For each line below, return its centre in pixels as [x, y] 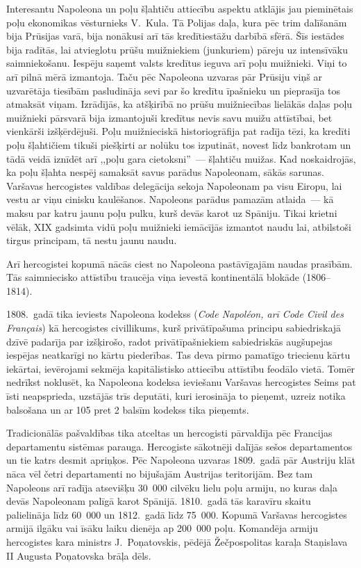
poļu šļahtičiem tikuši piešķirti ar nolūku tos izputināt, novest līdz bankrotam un [179, 144]
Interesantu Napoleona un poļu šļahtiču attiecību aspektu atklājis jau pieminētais [180, 8]
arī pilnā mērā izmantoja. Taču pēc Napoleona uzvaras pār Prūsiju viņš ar [164, 76]
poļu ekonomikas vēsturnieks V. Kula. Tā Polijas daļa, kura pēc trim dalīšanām [177, 22]
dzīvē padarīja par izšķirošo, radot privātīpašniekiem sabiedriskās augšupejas [169, 341]
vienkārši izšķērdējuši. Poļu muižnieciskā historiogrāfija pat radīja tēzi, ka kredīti [178, 131]
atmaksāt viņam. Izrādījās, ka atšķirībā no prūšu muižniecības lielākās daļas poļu [179, 104]
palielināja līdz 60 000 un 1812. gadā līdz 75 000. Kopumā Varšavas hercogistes [177, 514]
